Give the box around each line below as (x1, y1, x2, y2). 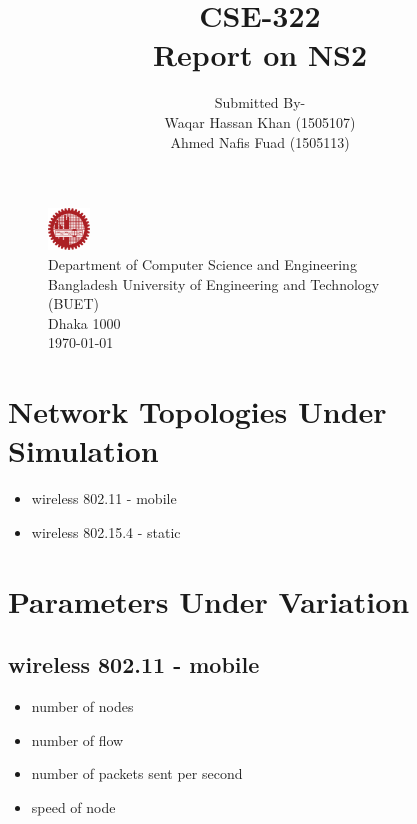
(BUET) (48, 293, 99, 314)
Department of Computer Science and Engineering (48, 254, 357, 275)
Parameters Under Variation (8, 580, 410, 621)
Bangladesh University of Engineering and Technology (48, 273, 380, 294)
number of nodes (31, 696, 134, 717)
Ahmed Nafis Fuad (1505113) (170, 131, 350, 152)
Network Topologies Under (8, 391, 387, 432)
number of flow (31, 729, 124, 750)
